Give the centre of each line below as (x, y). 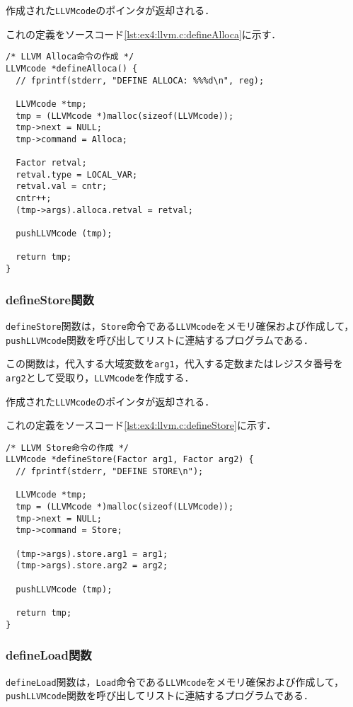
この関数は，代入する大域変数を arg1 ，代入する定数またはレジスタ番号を (174, 363)
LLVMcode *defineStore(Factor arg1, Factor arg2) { (130, 460)
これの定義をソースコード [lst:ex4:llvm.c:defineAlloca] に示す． (144, 34)
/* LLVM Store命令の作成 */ (67, 448)
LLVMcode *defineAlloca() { (72, 68)
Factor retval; (51, 163)
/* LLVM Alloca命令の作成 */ (70, 57)
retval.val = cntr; (62, 186)
